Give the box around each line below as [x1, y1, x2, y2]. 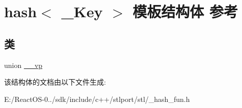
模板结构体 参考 [132, 1, 238, 22]
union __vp [4, 59, 43, 70]
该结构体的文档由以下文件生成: [4, 77, 106, 87]
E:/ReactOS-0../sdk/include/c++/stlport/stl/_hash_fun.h [4, 93, 190, 104]
